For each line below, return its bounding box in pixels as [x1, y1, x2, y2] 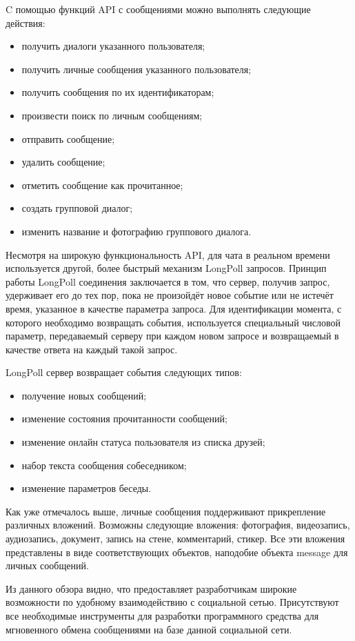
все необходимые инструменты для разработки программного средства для [6, 609, 319, 622]
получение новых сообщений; [21, 388, 147, 402]
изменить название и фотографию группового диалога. [21, 224, 252, 238]
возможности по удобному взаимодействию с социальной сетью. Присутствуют [6, 595, 339, 609]
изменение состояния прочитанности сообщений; [21, 411, 227, 426]
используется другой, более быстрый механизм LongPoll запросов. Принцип [6, 261, 327, 275]
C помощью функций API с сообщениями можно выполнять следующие [6, 2, 311, 16]
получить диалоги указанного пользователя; [21, 39, 205, 53]
